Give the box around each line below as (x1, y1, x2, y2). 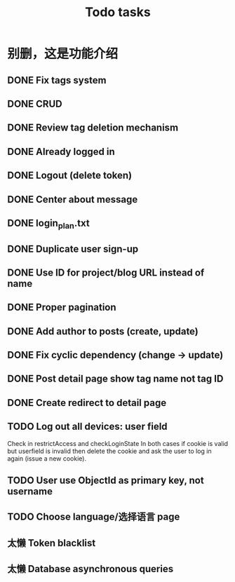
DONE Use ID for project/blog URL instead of (7, 266, 205, 278)
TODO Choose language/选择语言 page (7, 511, 180, 523)
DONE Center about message (7, 194, 138, 205)
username (7, 485, 53, 498)
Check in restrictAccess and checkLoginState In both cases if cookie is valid (7, 439, 229, 447)
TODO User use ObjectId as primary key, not (7, 475, 205, 487)
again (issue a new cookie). (7, 454, 86, 463)
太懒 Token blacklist (7, 537, 96, 549)
